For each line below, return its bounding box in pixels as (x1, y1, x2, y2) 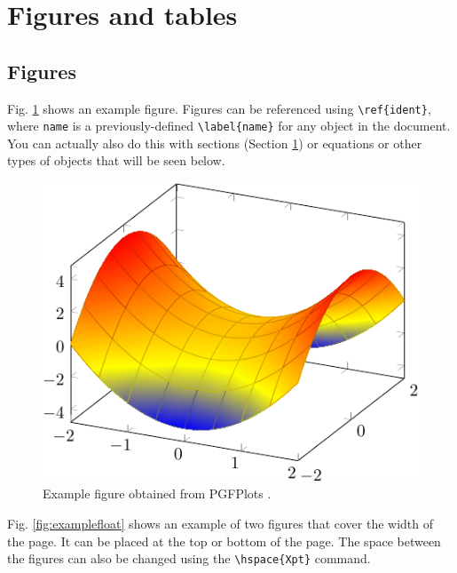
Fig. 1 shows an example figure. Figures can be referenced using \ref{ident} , (7, 99, 431, 117)
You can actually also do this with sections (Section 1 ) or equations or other (7, 133, 422, 152)
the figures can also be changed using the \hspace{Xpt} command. (7, 549, 371, 568)
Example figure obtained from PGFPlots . (43, 484, 272, 503)
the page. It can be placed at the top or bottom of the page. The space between (7, 531, 441, 550)
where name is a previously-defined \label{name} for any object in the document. (7, 116, 451, 135)
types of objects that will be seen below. (7, 151, 225, 170)
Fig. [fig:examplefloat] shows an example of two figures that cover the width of (7, 514, 434, 533)
